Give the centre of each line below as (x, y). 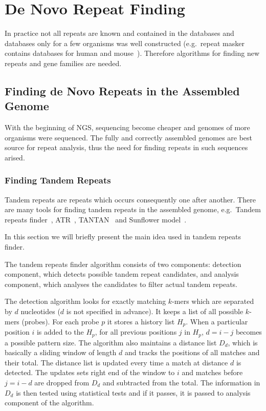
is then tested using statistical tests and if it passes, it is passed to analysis (133, 392)
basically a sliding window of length (61, 352)
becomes (249, 332)
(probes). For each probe (60, 321)
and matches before (212, 372)
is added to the (60, 332)
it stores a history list (141, 321)
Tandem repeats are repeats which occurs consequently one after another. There (130, 199)
